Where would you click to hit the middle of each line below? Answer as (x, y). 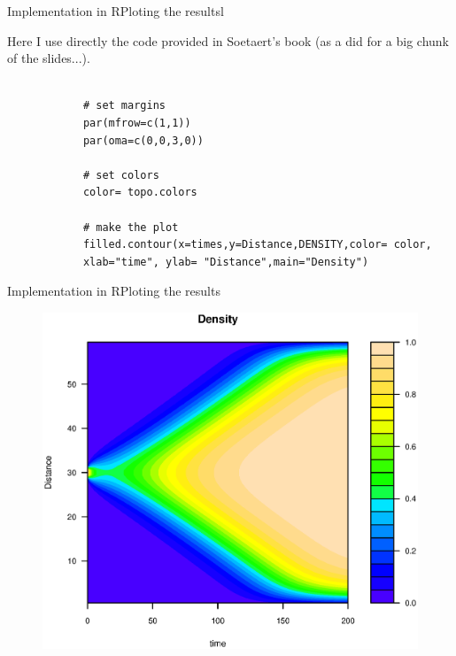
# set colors (121, 175)
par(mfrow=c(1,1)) (137, 123)
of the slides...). (49, 58)
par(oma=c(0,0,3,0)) (143, 140)
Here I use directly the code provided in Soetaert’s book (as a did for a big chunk (228, 40)
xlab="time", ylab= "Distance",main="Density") (226, 262)
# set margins (124, 106)
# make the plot (131, 227)
